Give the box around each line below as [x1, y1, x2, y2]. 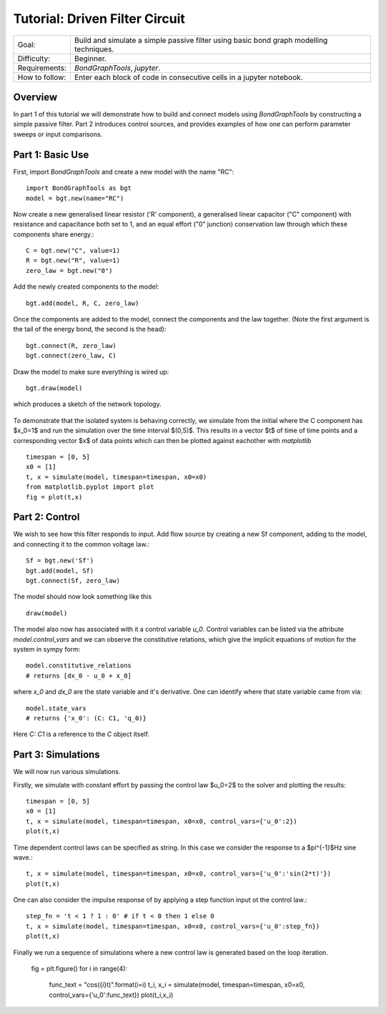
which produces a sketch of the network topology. [13, 400, 162, 409]
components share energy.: [13, 229, 94, 239]
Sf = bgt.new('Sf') [26, 557, 94, 565]
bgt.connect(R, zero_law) [26, 342, 117, 349]
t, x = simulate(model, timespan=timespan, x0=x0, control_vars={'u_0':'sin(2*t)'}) [26, 870, 332, 878]
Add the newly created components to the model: [13, 282, 159, 291]
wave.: [13, 853, 33, 861]
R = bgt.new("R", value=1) [26, 257, 121, 264]
